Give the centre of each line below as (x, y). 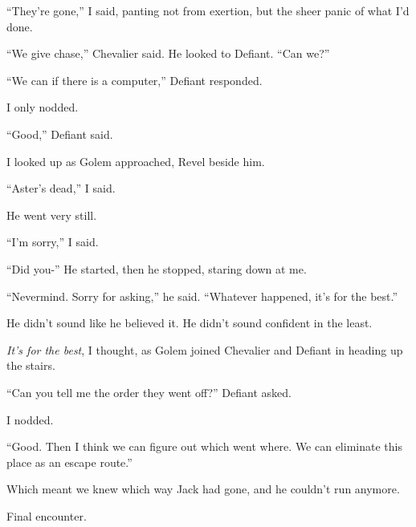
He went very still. (52, 215)
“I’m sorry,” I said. (53, 242)
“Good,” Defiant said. (60, 134)
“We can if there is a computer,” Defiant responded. (135, 80)
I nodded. (30, 419)
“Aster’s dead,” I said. (61, 188)
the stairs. (31, 365)
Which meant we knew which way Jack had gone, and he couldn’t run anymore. (203, 489)
